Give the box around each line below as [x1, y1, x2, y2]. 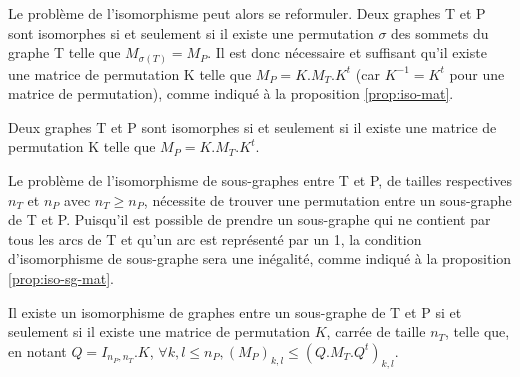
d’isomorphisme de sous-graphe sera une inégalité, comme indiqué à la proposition [8, 248, 512, 269]
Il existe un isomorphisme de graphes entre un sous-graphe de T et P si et [8, 301, 462, 322]
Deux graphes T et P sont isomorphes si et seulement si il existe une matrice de [8, 116, 497, 137]
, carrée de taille [326, 321, 426, 342]
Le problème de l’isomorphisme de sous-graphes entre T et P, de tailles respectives [8, 170, 512, 191]
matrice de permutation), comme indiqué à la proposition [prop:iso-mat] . [8, 83, 454, 104]
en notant [8, 340, 67, 361]
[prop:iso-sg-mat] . [8, 268, 114, 289]
